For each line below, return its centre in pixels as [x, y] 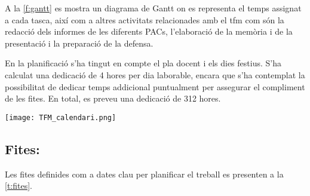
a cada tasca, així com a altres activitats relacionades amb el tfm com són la [145, 19]
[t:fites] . [19, 186]
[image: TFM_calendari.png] [61, 117]
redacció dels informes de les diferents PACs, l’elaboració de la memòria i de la [149, 31]
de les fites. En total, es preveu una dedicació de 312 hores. [113, 98]
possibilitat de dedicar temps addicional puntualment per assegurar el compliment [155, 86]
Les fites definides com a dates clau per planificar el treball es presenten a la [144, 174]
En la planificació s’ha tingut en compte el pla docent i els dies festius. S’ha [143, 63]
